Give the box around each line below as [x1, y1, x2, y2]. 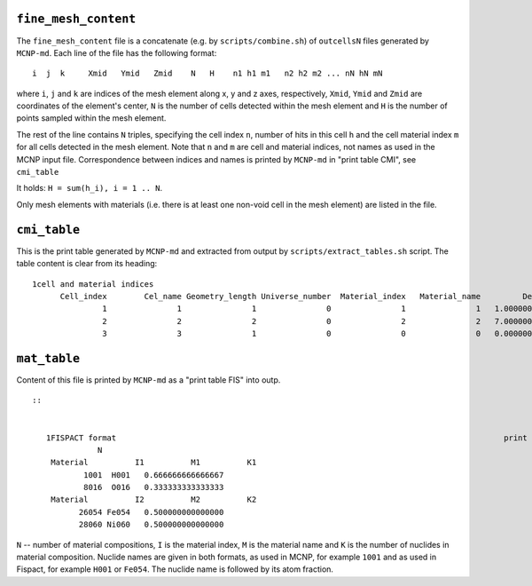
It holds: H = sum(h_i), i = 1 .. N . [16, 183, 163, 194]
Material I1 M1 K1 [50, 457, 257, 468]
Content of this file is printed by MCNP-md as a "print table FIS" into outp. [16, 374, 281, 385]
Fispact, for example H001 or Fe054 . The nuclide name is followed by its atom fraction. [16, 564, 334, 574]
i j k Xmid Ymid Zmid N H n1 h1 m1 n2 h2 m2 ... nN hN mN [32, 68, 383, 79]
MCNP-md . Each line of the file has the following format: [16, 47, 217, 58]
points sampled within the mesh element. [16, 113, 167, 123]
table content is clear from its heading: [16, 258, 158, 269]
